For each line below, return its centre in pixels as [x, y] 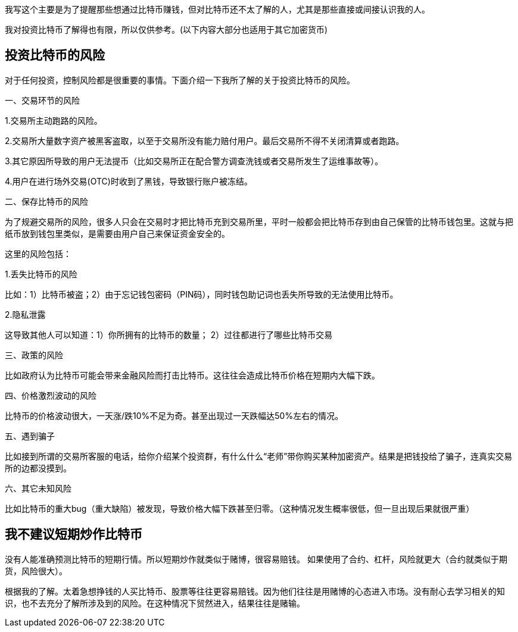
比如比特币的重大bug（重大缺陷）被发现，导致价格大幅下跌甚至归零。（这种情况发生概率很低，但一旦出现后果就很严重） [240, 508]
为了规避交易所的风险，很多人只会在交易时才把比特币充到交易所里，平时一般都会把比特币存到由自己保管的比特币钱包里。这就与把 [259, 221]
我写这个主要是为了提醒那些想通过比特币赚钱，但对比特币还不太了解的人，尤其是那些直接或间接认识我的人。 [217, 9]
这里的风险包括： [38, 254]
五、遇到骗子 [30, 436]
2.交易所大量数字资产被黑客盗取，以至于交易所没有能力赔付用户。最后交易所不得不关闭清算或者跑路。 [205, 140]
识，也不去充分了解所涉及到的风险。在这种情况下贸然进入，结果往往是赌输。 [155, 603]
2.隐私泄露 [25, 314]
